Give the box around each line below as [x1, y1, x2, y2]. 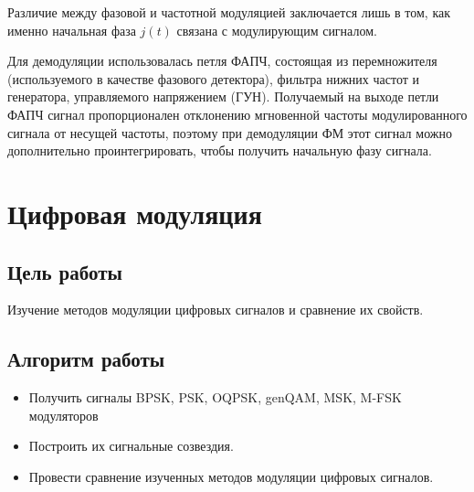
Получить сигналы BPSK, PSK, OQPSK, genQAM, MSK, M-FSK [28, 388, 402, 407]
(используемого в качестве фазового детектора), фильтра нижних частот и [7, 69, 419, 88]
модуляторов [28, 405, 99, 424]
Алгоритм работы [7, 345, 165, 373]
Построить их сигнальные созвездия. [28, 436, 234, 455]
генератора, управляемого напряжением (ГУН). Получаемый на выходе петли [7, 87, 439, 106]
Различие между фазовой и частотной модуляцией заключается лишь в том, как [7, 3, 451, 21]
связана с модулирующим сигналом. [176, 20, 377, 39]
